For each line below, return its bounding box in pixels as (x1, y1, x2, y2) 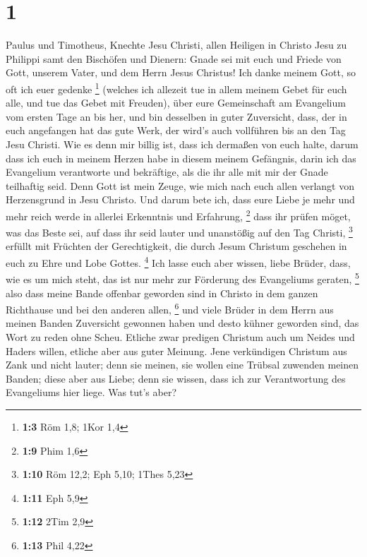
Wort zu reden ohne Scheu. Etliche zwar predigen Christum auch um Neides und (6, 329, 355, 344)
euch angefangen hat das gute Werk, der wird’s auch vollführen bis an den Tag (6, 123, 346, 138)
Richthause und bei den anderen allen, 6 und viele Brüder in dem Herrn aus (6, 300, 334, 316)
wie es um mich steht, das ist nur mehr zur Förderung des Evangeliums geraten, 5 (6, 270, 359, 286)
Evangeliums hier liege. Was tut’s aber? (6, 385, 177, 400)
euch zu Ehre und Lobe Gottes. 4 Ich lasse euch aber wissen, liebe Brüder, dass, (6, 253, 351, 270)
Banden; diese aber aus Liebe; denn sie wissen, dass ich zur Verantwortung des (6, 371, 346, 385)
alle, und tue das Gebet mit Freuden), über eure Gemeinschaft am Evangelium (6, 95, 346, 110)
